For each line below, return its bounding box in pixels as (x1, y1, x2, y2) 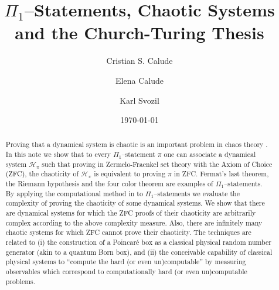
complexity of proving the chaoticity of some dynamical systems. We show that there (5, 198, 265, 208)
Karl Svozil (120, 94, 159, 106)
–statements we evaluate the (154, 188, 240, 198)
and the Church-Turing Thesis (15, 21, 264, 45)
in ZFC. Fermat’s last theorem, (173, 169, 269, 179)
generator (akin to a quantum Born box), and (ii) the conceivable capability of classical (5, 247, 273, 257)
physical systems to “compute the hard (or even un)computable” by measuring (5, 257, 246, 267)
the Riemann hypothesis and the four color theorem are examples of (5, 179, 213, 189)
